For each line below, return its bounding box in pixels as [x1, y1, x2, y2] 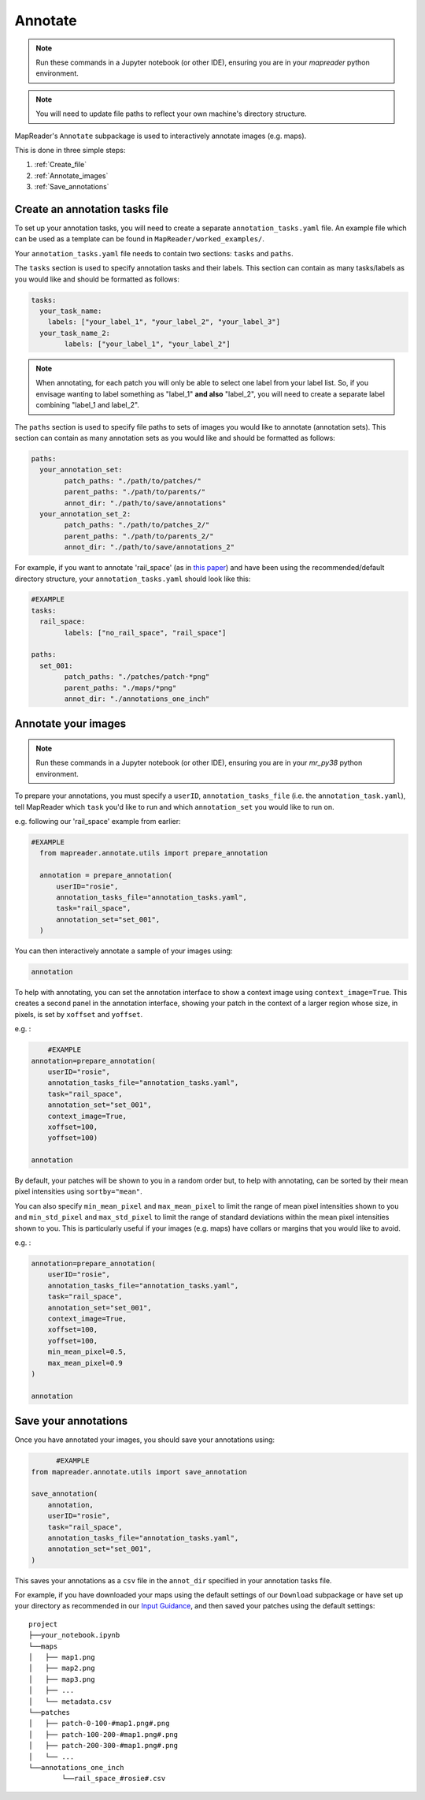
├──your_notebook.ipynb [28, 1630, 120, 1640]
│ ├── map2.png [28, 1664, 95, 1673]
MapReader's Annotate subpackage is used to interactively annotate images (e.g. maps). [14, 131, 307, 140]
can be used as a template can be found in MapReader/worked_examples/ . [14, 234, 265, 244]
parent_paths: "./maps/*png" [64, 683, 177, 692]
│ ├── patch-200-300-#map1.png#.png [28, 1741, 179, 1750]
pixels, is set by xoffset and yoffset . [14, 1009, 143, 1019]
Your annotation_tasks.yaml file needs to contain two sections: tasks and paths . [14, 248, 294, 258]
